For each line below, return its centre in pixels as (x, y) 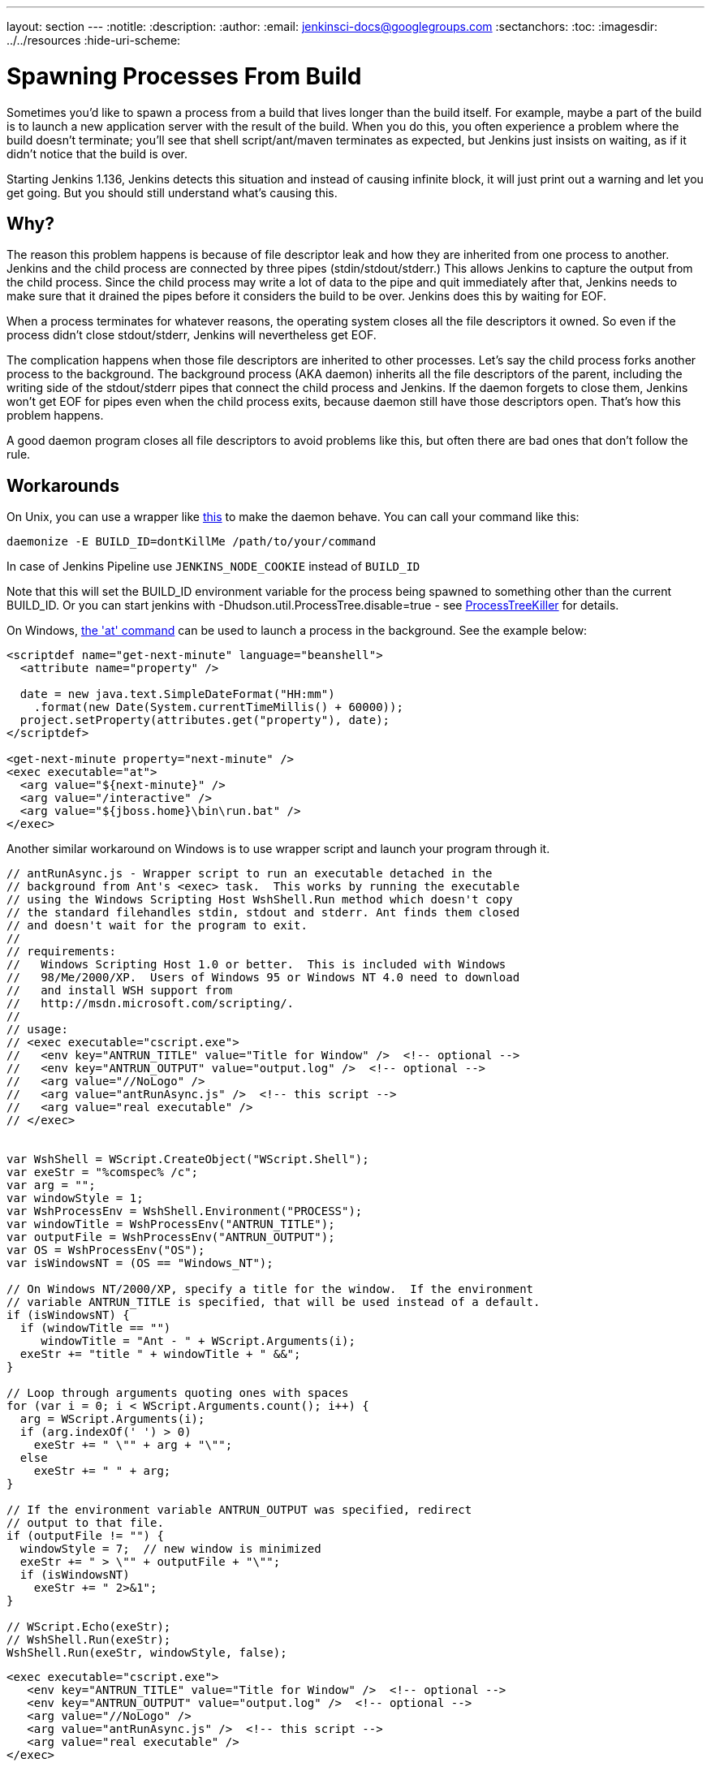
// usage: (37, 1030)
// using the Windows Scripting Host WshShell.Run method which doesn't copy (260, 900)
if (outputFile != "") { (85, 1536)
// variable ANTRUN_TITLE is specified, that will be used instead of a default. (274, 1302)
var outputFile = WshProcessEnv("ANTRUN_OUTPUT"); (171, 1237)
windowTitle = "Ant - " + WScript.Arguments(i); (198, 1341)
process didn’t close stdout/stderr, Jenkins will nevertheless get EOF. (192, 335)
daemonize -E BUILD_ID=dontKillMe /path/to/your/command (192, 542)
